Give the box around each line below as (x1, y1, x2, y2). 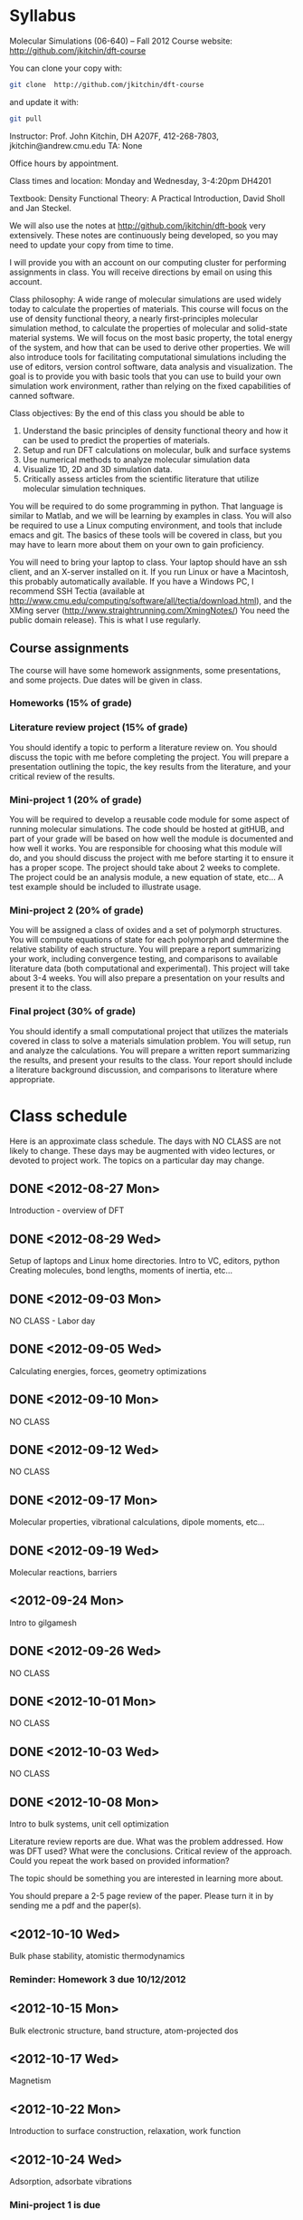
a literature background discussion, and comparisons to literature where (9, 1064, 279, 1075)
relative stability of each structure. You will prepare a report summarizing (9, 944, 281, 955)
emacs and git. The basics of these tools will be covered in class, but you (9, 529, 282, 540)
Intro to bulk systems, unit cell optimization (9, 1818, 169, 1829)
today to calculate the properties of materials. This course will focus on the (9, 303, 289, 314)
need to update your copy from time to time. (9, 239, 175, 250)
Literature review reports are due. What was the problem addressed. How (9, 1837, 284, 1847)
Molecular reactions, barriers (9, 1567, 118, 1578)
